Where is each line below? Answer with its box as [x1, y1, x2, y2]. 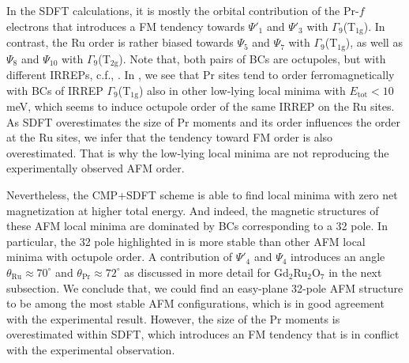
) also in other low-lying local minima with [138, 81, 346, 98]
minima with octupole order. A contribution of [6, 248, 232, 265]
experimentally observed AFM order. [6, 160, 185, 176]
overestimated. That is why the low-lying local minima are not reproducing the [6, 144, 389, 161]
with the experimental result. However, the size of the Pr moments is [6, 310, 340, 327]
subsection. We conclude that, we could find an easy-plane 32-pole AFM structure [6, 279, 403, 296]
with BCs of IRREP [6, 81, 103, 98]
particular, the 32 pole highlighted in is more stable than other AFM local [6, 233, 366, 249]
